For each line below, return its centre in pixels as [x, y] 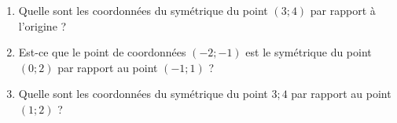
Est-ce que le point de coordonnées [102, 52]
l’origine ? [42, 25]
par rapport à [343, 10]
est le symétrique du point [309, 52]
